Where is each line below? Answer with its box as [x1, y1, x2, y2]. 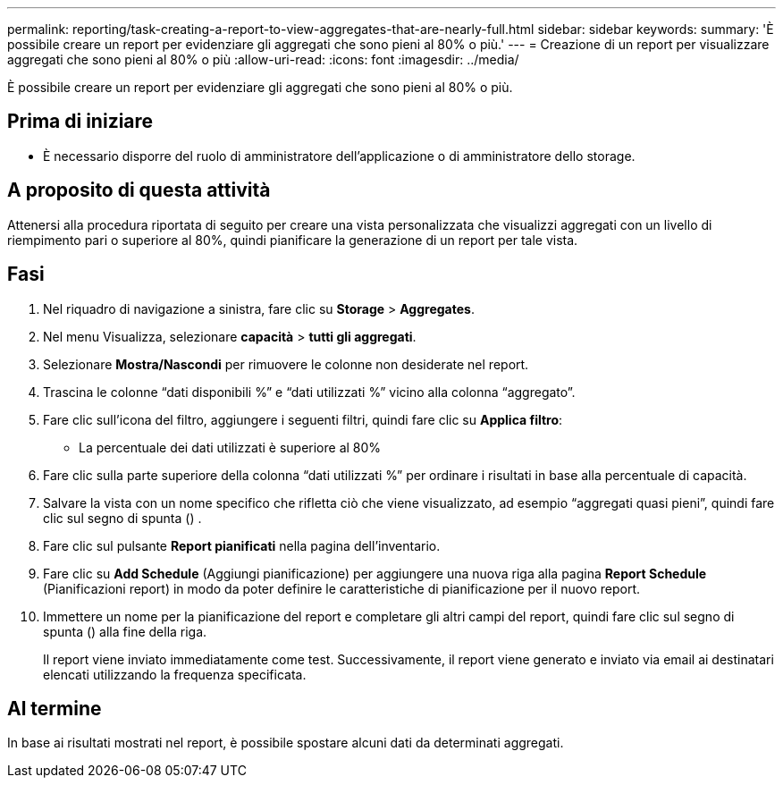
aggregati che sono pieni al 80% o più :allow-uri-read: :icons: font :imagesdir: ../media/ [7, 52, 519, 67]
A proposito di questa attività [7, 179, 271, 202]
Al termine [7, 696, 102, 720]
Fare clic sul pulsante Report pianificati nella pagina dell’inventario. [43, 537, 441, 553]
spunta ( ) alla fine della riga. [43, 623, 207, 639]
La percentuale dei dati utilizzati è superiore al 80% [79, 439, 382, 455]
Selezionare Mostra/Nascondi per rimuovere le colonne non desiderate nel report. [43, 356, 529, 372]
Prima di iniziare [7, 110, 154, 133]
